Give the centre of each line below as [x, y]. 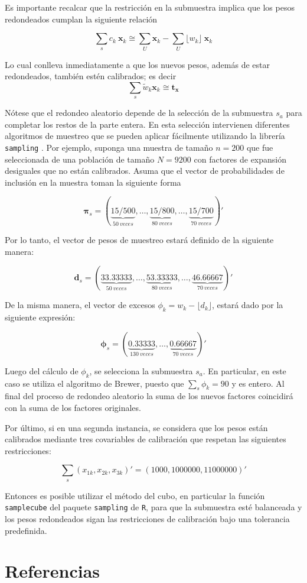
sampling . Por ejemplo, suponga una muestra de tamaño [109, 147]
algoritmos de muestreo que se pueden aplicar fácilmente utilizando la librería [145, 136]
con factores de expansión [240, 159]
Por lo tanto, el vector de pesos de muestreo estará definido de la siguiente [139, 240]
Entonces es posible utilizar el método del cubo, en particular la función [135, 495]
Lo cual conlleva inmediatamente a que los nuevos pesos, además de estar [138, 64]
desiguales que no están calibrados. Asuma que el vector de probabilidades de [145, 171]
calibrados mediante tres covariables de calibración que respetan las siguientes [146, 439]
